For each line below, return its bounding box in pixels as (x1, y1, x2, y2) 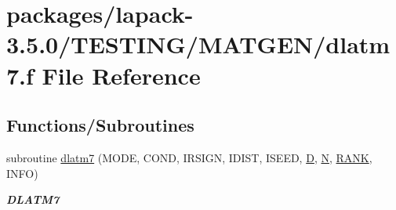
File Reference (42, 59, 201, 91)
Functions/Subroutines (6, 113, 194, 137)
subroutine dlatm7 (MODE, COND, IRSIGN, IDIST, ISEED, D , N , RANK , (6, 149, 372, 165)
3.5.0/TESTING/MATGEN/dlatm (6, 28, 391, 60)
